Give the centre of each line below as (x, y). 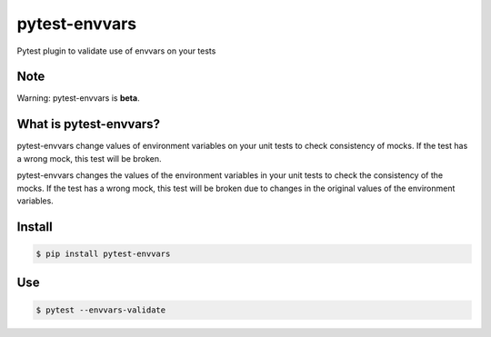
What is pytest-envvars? (89, 124)
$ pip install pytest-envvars (103, 253)
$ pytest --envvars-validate (101, 310)
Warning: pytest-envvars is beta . (78, 98)
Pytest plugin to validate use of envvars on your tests (116, 51)
